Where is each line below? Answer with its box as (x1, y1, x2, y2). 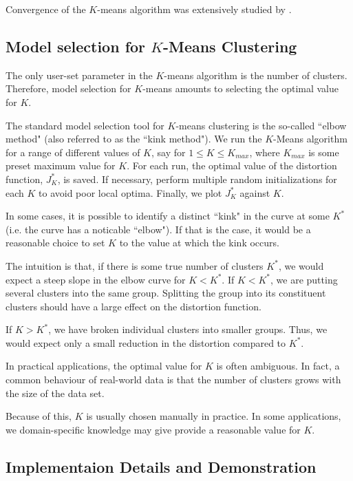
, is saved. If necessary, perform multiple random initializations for (57, 171, 337, 186)
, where (249, 145, 280, 159)
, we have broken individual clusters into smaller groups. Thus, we (48, 322, 328, 336)
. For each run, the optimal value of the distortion (127, 158, 337, 173)
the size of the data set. (6, 385, 105, 400)
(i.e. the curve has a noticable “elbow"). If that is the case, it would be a (6, 222, 311, 236)
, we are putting (270, 272, 338, 286)
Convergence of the (6, 2, 86, 16)
